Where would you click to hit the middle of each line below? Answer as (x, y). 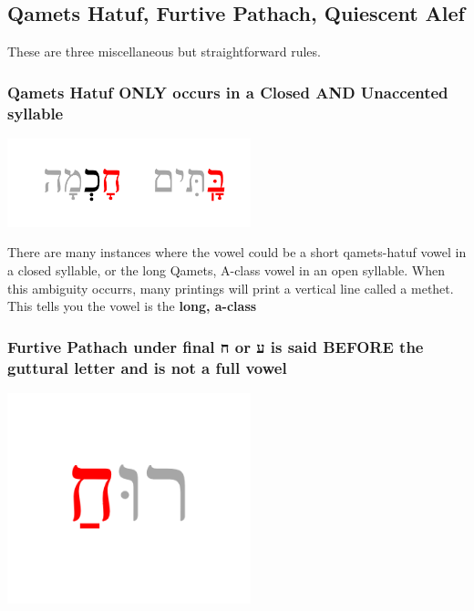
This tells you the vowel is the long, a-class (132, 306)
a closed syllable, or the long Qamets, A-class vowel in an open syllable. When (226, 269)
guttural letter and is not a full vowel (147, 367)
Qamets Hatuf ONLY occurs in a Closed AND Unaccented (228, 92)
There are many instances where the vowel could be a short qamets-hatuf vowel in (237, 252)
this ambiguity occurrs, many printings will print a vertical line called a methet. (231, 288)
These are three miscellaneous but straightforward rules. (164, 52)
